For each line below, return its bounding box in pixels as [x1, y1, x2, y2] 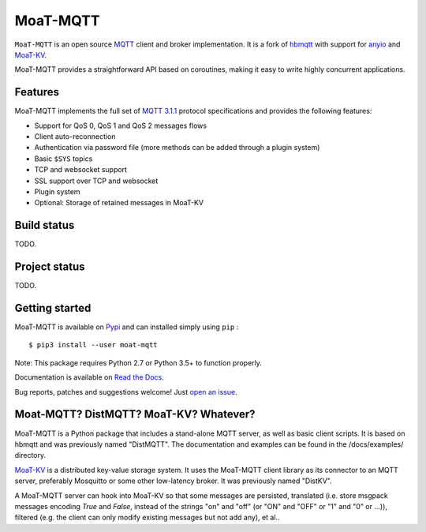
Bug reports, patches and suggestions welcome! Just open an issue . [14, 387, 237, 396]
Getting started [14, 301, 92, 315]
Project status [14, 260, 86, 274]
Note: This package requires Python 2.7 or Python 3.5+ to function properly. [14, 358, 262, 367]
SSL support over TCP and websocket [34, 176, 159, 185]
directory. [14, 451, 47, 460]
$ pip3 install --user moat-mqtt [28, 340, 158, 350]
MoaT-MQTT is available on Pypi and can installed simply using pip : [14, 322, 239, 332]
